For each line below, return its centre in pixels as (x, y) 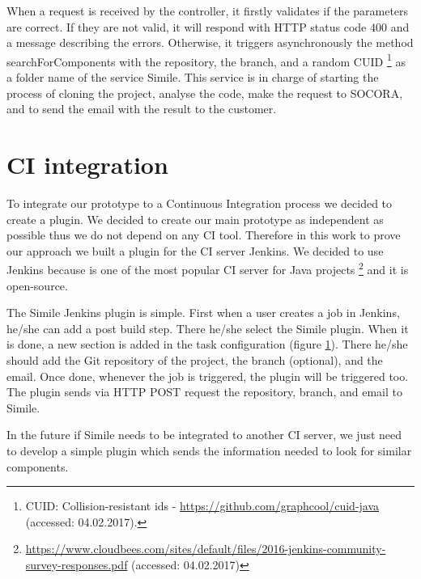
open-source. (37, 285)
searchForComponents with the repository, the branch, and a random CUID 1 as (206, 60)
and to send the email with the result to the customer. (142, 109)
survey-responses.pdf (77, 564)
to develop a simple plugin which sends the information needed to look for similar (209, 450)
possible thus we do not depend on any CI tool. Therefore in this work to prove (204, 235)
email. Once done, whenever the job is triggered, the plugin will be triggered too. (208, 376)
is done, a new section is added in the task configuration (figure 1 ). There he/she (207, 344)
